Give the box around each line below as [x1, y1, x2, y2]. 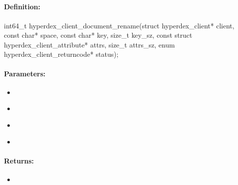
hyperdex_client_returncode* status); [4, 49, 119, 59]
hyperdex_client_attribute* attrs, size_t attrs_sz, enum [4, 39, 175, 49]
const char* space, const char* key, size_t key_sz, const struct [4, 30, 192, 40]
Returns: [4, 155, 34, 165]
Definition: [4, 1, 41, 12]
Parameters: [4, 68, 46, 78]
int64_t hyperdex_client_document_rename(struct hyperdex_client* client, [4, 20, 235, 30]
